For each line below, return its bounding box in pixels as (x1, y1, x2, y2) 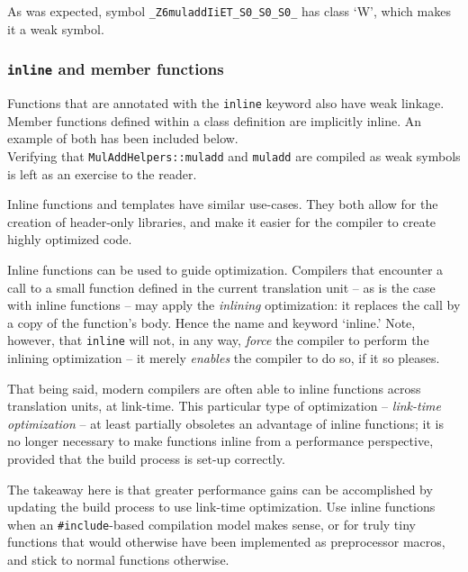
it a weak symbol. (7, 19, 104, 38)
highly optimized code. (7, 230, 132, 249)
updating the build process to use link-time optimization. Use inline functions (7, 497, 436, 516)
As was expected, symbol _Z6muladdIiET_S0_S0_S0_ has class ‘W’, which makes (7, 2, 451, 20)
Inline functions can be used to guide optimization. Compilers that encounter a (7, 259, 444, 278)
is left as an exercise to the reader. (7, 164, 197, 183)
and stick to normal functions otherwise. (7, 549, 229, 568)
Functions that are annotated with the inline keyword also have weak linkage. (7, 94, 445, 113)
